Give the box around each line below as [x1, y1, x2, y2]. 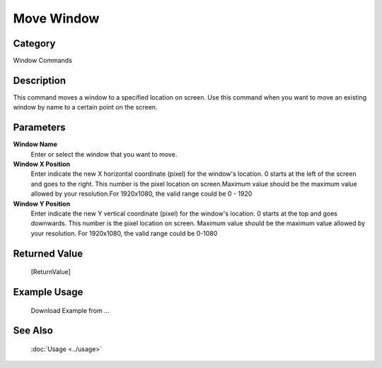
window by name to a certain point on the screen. [13, 103, 158, 112]
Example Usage [13, 286, 83, 298]
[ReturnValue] [30, 268, 71, 276]
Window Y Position [13, 199, 71, 208]
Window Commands [13, 57, 72, 65]
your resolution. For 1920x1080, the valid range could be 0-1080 [30, 229, 218, 237]
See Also [13, 325, 53, 337]
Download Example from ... [30, 306, 110, 314]
